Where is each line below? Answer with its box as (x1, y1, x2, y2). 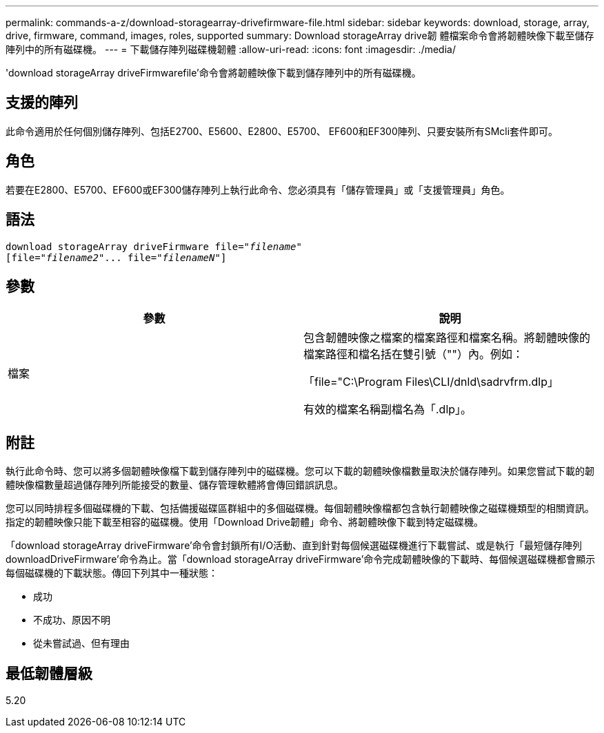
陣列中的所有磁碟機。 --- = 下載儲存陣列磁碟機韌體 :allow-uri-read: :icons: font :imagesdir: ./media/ (6, 43, 456, 55)
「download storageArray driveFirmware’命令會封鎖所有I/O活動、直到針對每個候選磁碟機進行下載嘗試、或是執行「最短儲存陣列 (6, 539, 583, 552)
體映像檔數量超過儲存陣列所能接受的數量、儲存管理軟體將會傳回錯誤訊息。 (6, 479, 343, 491)
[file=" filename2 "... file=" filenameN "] (6, 251, 227, 263)
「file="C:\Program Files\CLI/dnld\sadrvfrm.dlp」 (303, 375, 558, 389)
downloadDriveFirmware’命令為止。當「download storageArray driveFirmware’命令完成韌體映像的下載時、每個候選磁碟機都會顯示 (6, 553, 596, 566)
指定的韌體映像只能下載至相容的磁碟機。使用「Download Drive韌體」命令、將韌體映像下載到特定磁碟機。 (6, 516, 483, 528)
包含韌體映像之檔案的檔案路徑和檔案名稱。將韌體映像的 (303, 331, 591, 345)
